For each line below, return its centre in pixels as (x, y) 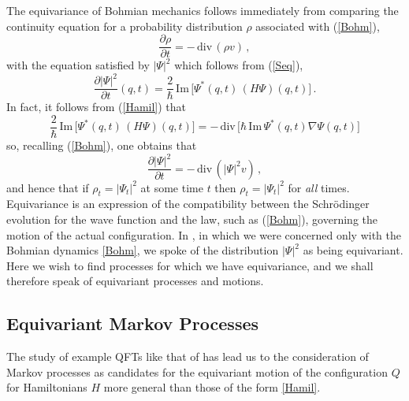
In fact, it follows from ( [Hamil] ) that (97, 107)
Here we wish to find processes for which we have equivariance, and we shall (190, 265)
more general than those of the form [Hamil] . (212, 387)
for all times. (319, 187)
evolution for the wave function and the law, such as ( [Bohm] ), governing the (192, 219)
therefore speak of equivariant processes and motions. (135, 281)
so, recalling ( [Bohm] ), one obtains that (102, 145)
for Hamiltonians (47, 387)
